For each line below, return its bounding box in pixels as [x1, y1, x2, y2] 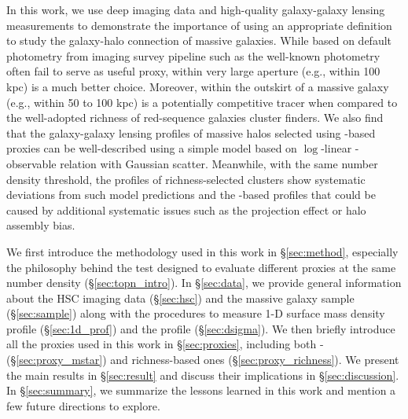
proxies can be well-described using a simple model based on [6, 140, 297, 156]
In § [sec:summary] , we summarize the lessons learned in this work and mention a [6, 382, 396, 399]
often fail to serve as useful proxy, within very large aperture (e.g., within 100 [6, 63, 380, 79]
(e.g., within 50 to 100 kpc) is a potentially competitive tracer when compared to [6, 94, 398, 110]
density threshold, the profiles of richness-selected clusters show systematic [6, 171, 366, 187]
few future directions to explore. [6, 397, 160, 413]
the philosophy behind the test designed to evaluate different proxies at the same [6, 259, 396, 275]
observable [6, 155, 57, 171]
